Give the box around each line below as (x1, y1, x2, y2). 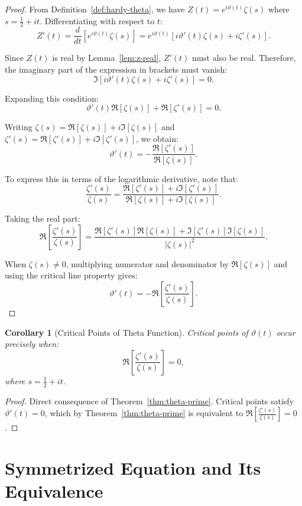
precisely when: (5, 338, 59, 350)
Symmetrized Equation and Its (5, 455, 261, 479)
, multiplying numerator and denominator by (66, 257, 229, 270)
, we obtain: (135, 132, 178, 144)
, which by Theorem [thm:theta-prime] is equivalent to (44, 407, 243, 419)
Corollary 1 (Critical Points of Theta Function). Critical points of (5, 326, 248, 338)
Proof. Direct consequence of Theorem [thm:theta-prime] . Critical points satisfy (5, 394, 294, 407)
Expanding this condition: (5, 92, 99, 104)
